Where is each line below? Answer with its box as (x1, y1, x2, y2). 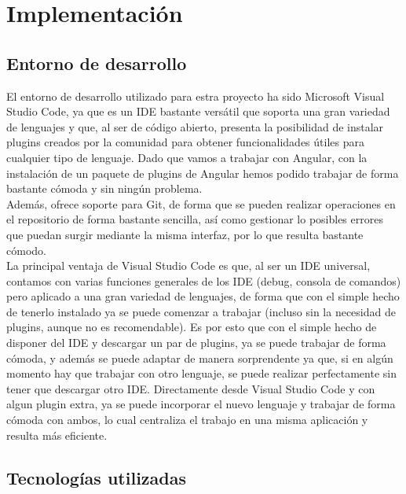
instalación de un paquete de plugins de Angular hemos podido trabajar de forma (6, 164, 399, 181)
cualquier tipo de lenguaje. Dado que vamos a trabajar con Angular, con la (6, 149, 368, 165)
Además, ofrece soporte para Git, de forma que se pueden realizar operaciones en (6, 195, 396, 212)
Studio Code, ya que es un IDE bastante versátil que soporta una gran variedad (6, 103, 390, 120)
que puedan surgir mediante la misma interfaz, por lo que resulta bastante (6, 226, 364, 242)
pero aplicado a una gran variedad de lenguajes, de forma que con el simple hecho (6, 288, 400, 304)
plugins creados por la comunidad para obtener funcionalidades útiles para (6, 134, 364, 150)
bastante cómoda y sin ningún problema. (6, 180, 203, 197)
